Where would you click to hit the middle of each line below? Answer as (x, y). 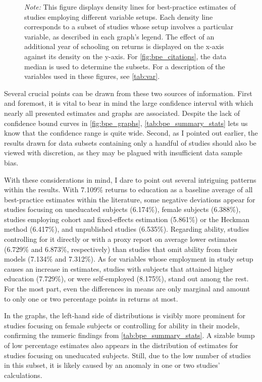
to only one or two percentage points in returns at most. (91, 298)
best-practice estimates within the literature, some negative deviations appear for (130, 199)
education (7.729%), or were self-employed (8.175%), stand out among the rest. (126, 279)
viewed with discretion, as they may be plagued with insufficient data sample (123, 153)
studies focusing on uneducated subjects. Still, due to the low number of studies (127, 355)
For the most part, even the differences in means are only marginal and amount (127, 289)
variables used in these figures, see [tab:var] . (92, 76)
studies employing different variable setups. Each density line (119, 16)
